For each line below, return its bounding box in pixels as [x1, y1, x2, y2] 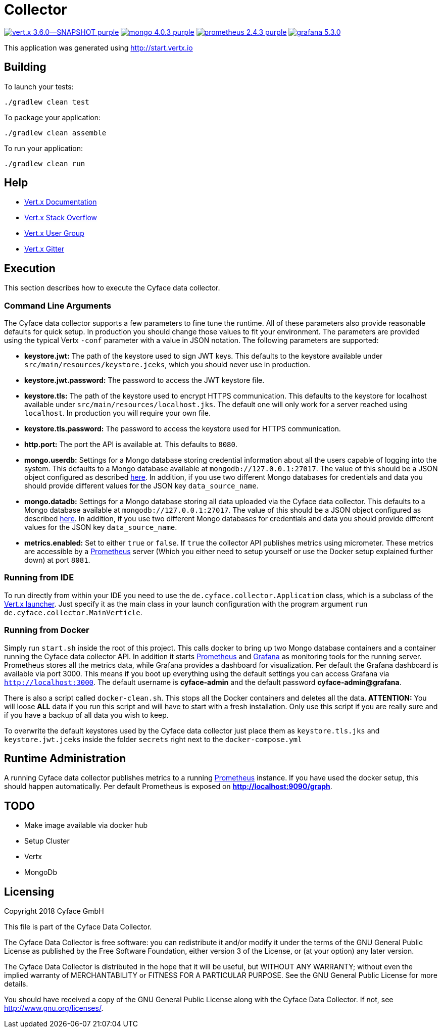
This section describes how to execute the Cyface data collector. [4, 283, 220, 292]
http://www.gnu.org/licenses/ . [4, 1004, 104, 1013]
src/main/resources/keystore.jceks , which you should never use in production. [24, 360, 310, 369]
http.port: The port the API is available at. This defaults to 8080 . [24, 440, 238, 449]
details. [4, 979, 28, 989]
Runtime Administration [4, 752, 126, 765]
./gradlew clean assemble [4, 128, 107, 137]
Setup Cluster [24, 837, 70, 846]
